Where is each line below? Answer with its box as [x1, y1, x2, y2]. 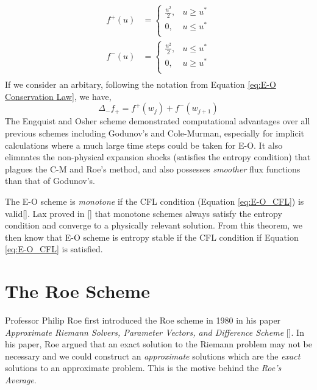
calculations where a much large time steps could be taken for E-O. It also [5, 138, 283, 151]
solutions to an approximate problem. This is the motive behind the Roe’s [5, 361, 282, 374]
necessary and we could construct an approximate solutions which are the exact [5, 349, 301, 362]
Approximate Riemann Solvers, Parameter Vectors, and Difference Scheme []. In [5, 325, 304, 338]
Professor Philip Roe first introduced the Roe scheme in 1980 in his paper [5, 314, 281, 327]
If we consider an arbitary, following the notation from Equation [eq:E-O [5, 78, 276, 91]
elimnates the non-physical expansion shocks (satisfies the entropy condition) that [5, 151, 311, 163]
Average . [5, 374, 37, 386]
